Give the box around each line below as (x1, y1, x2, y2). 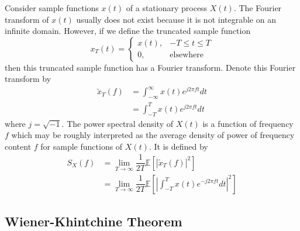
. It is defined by (149, 140, 208, 152)
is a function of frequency (202, 117, 294, 129)
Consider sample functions (5, 2, 99, 13)
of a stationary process (126, 2, 208, 13)
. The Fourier (233, 2, 282, 13)
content (5, 140, 32, 152)
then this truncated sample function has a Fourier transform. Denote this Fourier (5, 61, 296, 73)
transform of (5, 13, 49, 25)
